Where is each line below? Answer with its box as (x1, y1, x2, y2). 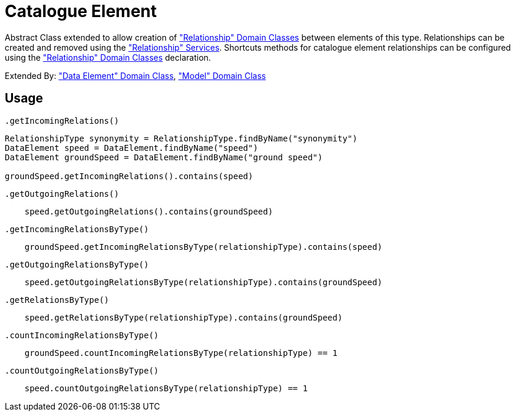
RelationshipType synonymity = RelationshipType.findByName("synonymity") (5, 133, 358, 143)
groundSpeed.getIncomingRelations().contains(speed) (5, 171, 253, 181)
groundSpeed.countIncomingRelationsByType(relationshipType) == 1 (24, 348, 338, 358)
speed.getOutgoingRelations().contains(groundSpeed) (24, 206, 273, 216)
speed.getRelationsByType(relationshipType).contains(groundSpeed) (24, 312, 343, 322)
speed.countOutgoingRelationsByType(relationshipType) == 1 (24, 383, 308, 393)
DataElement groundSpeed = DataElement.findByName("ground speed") (5, 152, 323, 162)
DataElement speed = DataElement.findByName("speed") (5, 143, 258, 153)
